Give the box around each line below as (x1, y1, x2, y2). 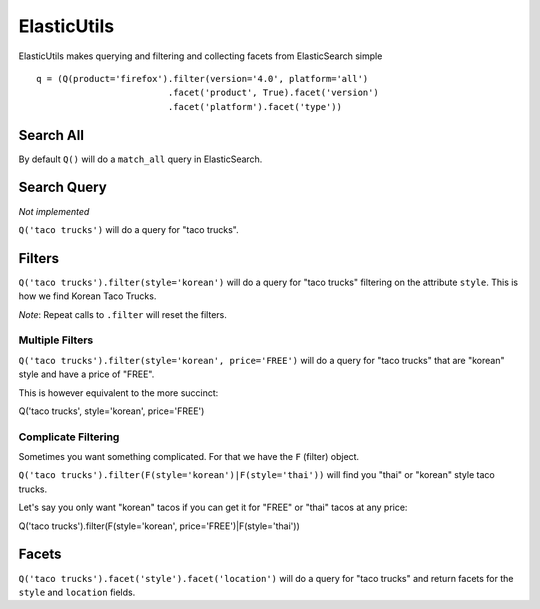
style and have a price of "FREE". (18, 368, 155, 380)
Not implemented (18, 205, 90, 217)
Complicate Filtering (18, 430, 120, 444)
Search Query (18, 179, 107, 196)
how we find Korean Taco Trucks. (18, 290, 157, 302)
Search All (18, 126, 85, 144)
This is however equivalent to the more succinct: (18, 386, 219, 399)
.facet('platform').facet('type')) (167, 101, 342, 112)
